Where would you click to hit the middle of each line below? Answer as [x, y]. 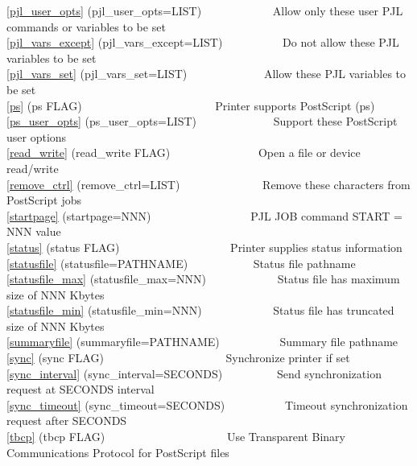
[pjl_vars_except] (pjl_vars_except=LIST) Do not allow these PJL [203, 42]
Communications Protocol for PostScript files [118, 452]
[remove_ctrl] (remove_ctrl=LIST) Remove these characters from [208, 184]
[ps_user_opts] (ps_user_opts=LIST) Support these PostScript [202, 121]
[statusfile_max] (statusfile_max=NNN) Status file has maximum [203, 279]
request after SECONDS [67, 421]
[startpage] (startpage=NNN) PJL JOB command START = [204, 215]
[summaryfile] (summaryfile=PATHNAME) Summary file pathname [202, 342]
